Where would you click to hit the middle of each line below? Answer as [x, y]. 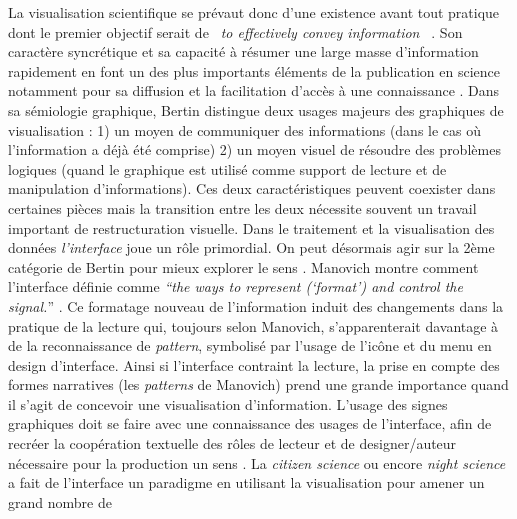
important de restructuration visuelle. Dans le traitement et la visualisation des [251, 227]
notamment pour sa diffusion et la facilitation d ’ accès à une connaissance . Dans [254, 90]
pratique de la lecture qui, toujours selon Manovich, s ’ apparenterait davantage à [253, 325]
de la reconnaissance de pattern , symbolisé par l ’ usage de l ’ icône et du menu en [250, 345]
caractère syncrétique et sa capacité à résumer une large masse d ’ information [243, 51]
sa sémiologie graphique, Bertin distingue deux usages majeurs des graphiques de [256, 109]
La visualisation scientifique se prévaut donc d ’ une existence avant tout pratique [254, 12]
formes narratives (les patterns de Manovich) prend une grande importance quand [258, 384]
